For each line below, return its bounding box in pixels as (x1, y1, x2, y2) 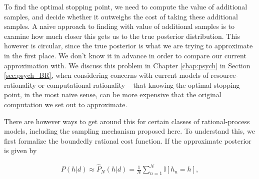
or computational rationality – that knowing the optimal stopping (38, 79, 240, 90)
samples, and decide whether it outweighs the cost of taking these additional (4, 11, 238, 21)
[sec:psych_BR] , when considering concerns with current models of (4, 70, 208, 80)
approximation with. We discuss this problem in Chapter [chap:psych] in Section (4, 60, 250, 70)
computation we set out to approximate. (4, 99, 127, 109)
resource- (210, 70, 238, 80)
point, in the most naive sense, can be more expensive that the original (4, 89, 221, 100)
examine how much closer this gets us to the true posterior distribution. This (4, 30, 240, 41)
